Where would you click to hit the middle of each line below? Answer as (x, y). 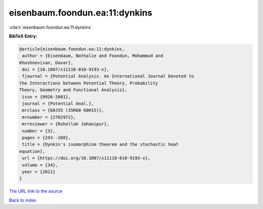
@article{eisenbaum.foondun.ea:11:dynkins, (72, 49)
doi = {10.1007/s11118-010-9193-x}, (66, 70)
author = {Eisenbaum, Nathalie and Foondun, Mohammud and (93, 56)
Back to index (23, 200)
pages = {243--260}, (47, 138)
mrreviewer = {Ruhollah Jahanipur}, (66, 124)
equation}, (32, 151)
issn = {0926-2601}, (47, 97)
